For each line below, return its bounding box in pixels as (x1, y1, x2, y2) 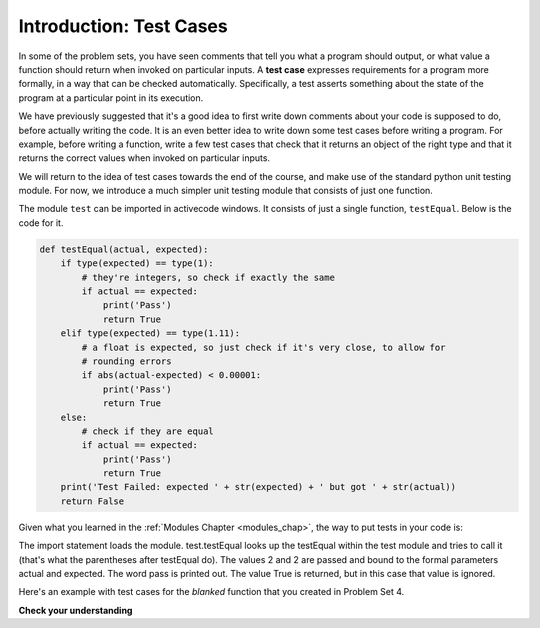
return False (60, 495, 125, 507)
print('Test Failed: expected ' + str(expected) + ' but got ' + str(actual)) (60, 481, 457, 493)
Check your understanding (18, 604, 133, 616)
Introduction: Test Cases (18, 15, 229, 37)
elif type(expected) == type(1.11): (60, 328, 240, 339)
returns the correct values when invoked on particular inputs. (18, 152, 270, 164)
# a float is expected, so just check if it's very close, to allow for (81, 341, 446, 353)
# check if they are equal (81, 425, 214, 437)
